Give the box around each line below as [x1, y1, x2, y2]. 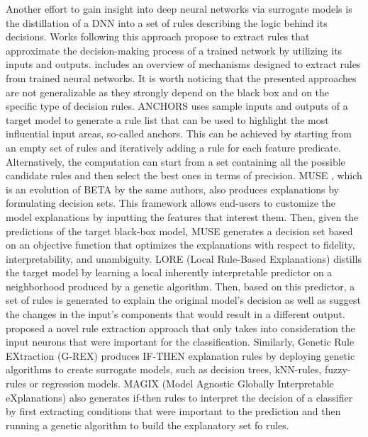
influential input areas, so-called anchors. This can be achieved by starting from [6, 126, 352, 141]
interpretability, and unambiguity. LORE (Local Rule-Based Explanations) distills [6, 251, 362, 266]
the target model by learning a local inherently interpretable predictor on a [6, 265, 333, 280]
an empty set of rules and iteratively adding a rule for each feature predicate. [6, 140, 341, 154]
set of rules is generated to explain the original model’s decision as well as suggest [6, 293, 361, 307]
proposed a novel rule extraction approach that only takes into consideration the [6, 320, 355, 335]
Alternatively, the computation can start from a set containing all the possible [6, 154, 345, 169]
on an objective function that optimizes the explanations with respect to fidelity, [6, 237, 355, 252]
